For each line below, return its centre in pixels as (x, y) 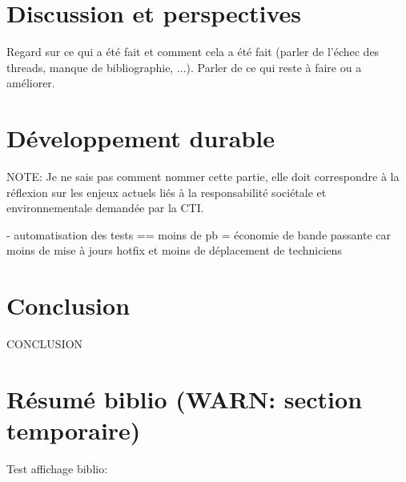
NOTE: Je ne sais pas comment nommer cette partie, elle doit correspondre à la (203, 177)
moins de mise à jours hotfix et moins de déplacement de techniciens (174, 250)
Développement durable (141, 138)
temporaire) (74, 430)
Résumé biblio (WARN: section (185, 398)
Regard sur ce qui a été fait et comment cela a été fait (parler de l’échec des (193, 52)
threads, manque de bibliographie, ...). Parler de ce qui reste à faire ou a (184, 67)
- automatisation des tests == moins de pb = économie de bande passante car (199, 234)
